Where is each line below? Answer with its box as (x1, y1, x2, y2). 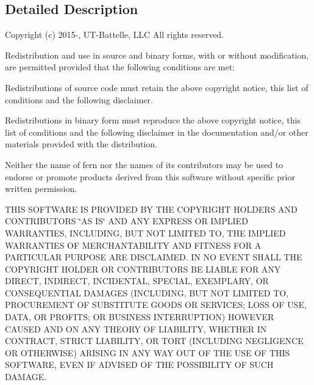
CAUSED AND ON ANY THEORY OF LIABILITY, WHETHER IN (5, 322, 267, 335)
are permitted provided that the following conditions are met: (5, 61, 235, 73)
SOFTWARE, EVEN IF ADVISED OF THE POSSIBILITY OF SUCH (5, 358, 274, 371)
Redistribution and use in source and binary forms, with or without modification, (5, 48, 309, 61)
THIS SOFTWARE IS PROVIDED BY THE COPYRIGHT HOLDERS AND (5, 202, 298, 215)
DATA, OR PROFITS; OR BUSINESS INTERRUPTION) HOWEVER (5, 310, 274, 323)
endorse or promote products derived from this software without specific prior (5, 170, 295, 183)
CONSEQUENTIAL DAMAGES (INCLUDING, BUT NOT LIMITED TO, (5, 286, 289, 299)
